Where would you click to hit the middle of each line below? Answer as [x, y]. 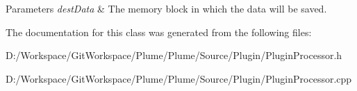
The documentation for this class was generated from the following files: [159, 32]
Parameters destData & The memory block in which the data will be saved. [166, 8]
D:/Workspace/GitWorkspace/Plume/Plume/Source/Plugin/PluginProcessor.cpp [179, 78]
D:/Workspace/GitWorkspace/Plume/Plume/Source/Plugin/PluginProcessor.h [174, 55]
